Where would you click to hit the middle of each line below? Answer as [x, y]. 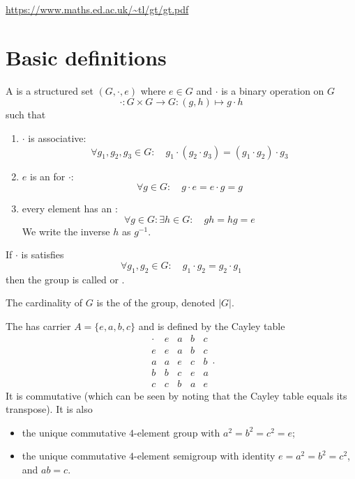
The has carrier [38, 325]
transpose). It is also [49, 409]
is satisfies [43, 254]
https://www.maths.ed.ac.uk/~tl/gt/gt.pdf [97, 9]
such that [26, 115]
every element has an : [70, 209]
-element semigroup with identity [205, 456]
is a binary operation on [273, 90]
